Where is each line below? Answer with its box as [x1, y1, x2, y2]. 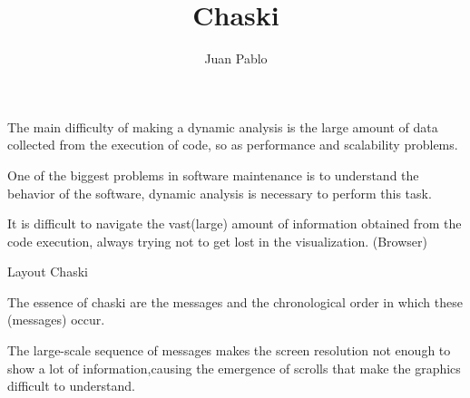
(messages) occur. [7, 310, 105, 329]
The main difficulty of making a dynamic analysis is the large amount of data [7, 117, 438, 136]
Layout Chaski [7, 262, 88, 281]
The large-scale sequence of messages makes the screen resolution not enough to [7, 341, 451, 360]
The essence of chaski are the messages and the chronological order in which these [7, 292, 463, 311]
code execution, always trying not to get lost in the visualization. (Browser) [7, 231, 427, 250]
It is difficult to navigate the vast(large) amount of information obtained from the [7, 214, 462, 233]
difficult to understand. [7, 376, 135, 395]
